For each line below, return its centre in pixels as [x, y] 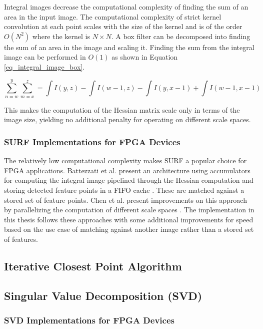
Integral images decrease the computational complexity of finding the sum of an [126, 7]
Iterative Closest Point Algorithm [93, 266]
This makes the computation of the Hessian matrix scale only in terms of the [122, 109]
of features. [21, 239]
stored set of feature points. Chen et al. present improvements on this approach [125, 200]
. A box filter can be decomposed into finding [181, 36]
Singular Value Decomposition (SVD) [103, 295]
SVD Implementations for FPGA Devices [89, 320]
